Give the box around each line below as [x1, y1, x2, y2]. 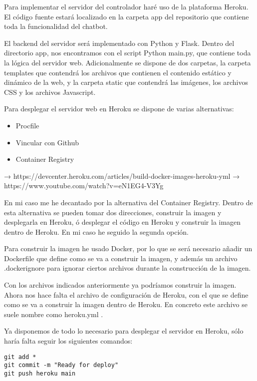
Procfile [15, 120, 39, 130]
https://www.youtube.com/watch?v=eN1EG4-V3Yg [4, 180, 164, 191]
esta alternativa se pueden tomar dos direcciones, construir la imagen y [4, 207, 222, 217]
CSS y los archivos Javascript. [4, 86, 96, 97]
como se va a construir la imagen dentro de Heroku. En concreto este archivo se [4, 299, 248, 310]
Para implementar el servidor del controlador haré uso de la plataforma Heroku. [4, 1, 249, 11]
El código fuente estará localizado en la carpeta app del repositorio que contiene [4, 11, 249, 21]
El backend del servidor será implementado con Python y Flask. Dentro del [4, 37, 235, 48]
